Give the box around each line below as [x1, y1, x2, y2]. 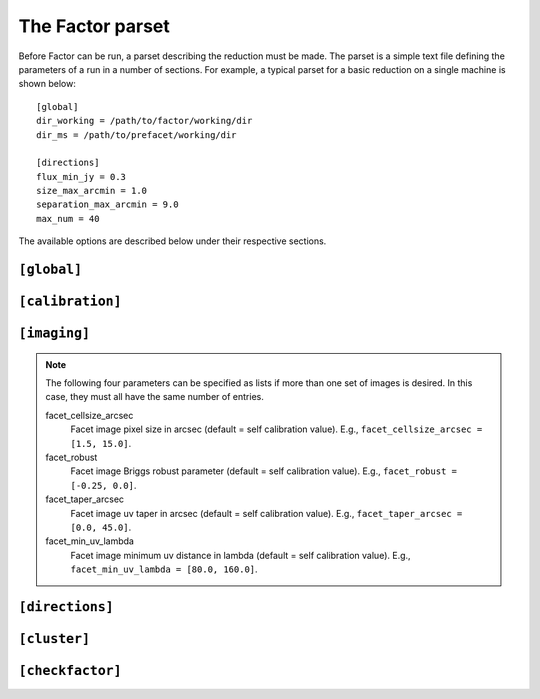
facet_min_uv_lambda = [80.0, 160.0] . [70, 563, 259, 575]
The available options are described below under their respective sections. [18, 235, 327, 247]
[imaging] [18, 325, 90, 342]
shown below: [18, 78, 77, 90]
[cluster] [18, 630, 90, 647]
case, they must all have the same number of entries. [45, 391, 264, 403]
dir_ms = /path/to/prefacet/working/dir [36, 129, 237, 140]
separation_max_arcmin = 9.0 [36, 199, 179, 210]
